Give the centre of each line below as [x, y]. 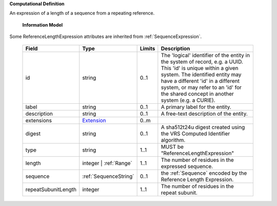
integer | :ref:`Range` [107, 163]
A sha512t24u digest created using [203, 127]
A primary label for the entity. [196, 107]
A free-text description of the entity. [204, 114]
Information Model [43, 25]
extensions [39, 120]
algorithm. [173, 140]
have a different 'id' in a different [200, 81]
